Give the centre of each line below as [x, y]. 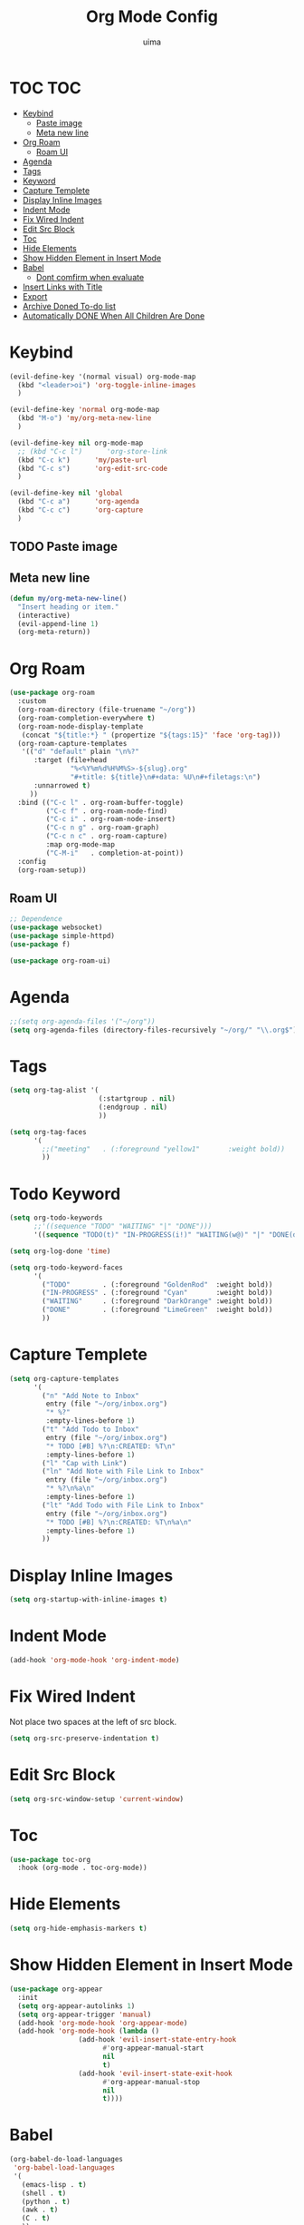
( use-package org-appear [56, 1989]
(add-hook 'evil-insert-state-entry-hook [157, 2040]
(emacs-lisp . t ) [54, 2184]
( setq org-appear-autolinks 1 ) [76, 2006]
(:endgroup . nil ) [133, 1108]
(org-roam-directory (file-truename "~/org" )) [107, 710]
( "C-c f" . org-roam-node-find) [107, 811]
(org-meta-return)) [54, 632]
